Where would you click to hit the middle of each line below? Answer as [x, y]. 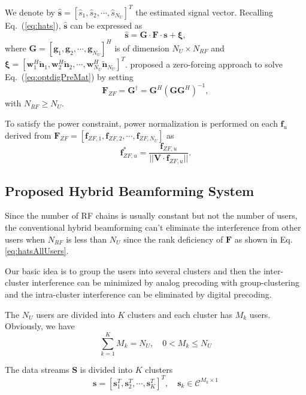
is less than [87, 239]
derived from [28, 135]
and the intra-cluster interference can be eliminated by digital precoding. [138, 294]
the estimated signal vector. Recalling [204, 12]
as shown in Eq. [263, 239]
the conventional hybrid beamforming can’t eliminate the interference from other [153, 227]
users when [25, 239]
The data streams [37, 369]
